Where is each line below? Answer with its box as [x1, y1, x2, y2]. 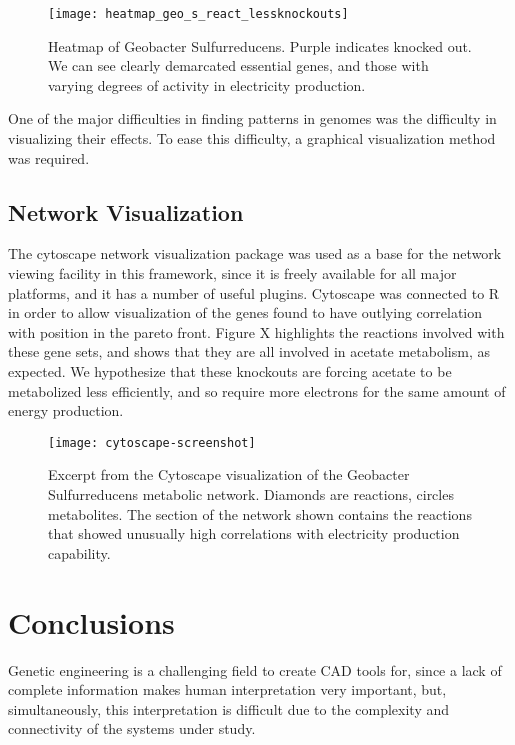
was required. [8, 147, 90, 168]
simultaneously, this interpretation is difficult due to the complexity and [8, 698, 450, 719]
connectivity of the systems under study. [8, 718, 256, 739]
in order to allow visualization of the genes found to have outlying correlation [8, 302, 483, 323]
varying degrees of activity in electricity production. [48, 74, 366, 95]
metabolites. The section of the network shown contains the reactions [48, 503, 472, 524]
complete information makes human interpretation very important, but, [8, 679, 447, 700]
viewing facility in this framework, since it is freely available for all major [8, 263, 457, 284]
